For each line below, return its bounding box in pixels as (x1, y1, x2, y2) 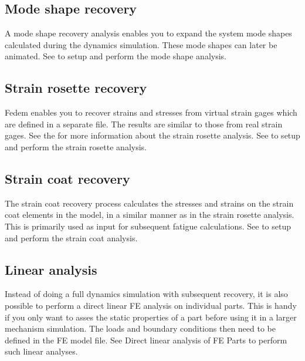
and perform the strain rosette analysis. (5, 140, 147, 153)
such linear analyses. (5, 345, 78, 357)
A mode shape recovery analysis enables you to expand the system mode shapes (5, 27, 292, 39)
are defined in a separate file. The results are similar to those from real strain (5, 117, 283, 130)
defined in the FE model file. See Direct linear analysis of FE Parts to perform (5, 333, 287, 346)
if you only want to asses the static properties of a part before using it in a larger (5, 311, 297, 323)
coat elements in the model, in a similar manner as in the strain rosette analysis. (5, 208, 294, 221)
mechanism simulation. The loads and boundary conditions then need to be (5, 322, 276, 335)
